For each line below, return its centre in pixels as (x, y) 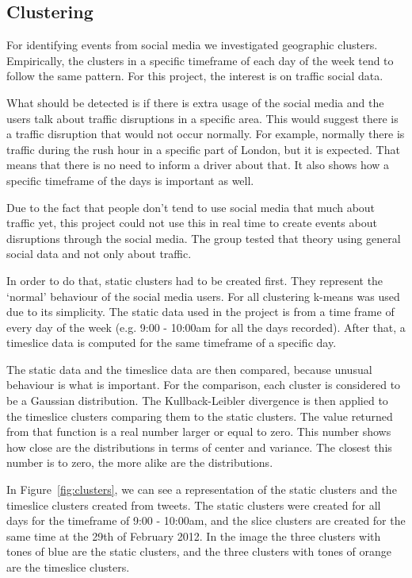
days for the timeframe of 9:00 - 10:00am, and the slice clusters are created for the (206, 520)
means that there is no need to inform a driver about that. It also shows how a (198, 165)
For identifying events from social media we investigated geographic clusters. (192, 45)
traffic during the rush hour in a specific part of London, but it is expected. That (203, 149)
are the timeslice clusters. (68, 567)
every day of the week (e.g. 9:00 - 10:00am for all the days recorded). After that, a (206, 327)
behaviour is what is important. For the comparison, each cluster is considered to (204, 385)
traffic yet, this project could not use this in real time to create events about (192, 223)
